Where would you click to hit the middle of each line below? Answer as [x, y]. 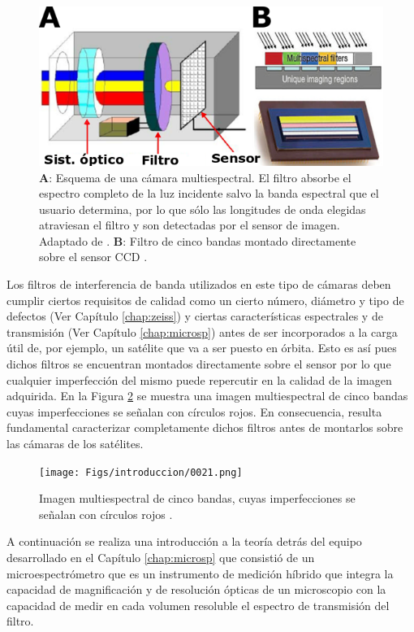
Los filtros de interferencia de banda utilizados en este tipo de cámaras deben [199, 284]
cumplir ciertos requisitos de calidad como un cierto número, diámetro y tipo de [205, 300]
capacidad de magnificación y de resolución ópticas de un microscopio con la [196, 589]
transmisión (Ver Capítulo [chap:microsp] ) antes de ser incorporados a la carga [202, 331]
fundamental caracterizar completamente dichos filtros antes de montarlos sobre [205, 427]
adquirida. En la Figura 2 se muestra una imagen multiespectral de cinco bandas [207, 396]
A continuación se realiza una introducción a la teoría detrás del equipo [184, 541]
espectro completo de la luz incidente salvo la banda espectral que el [209, 193]
